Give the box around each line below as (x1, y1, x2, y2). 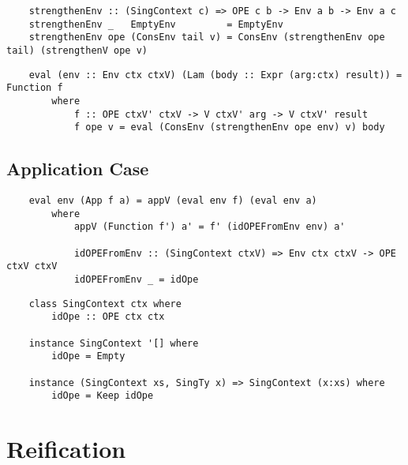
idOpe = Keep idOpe (51, 390, 154, 402)
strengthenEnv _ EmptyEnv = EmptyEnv (28, 18, 283, 30)
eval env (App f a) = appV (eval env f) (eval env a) (28, 195, 317, 207)
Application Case (6, 156, 149, 181)
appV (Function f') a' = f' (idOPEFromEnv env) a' (73, 221, 346, 233)
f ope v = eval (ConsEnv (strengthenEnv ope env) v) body (73, 122, 385, 133)
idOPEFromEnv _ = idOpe (73, 274, 199, 286)
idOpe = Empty (51, 351, 125, 362)
